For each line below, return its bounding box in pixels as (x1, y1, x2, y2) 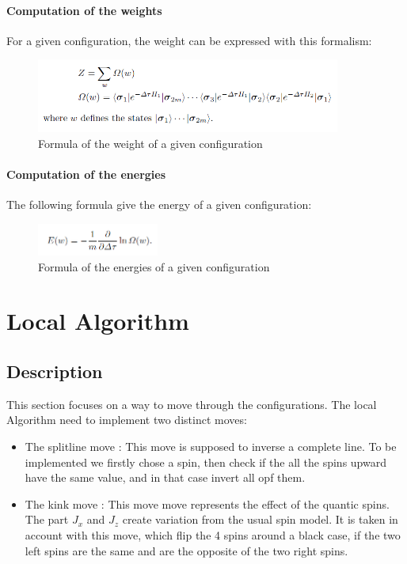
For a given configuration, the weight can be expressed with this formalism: (6, 32, 372, 48)
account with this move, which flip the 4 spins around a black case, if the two (25, 526, 401, 543)
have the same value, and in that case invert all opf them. (25, 469, 306, 486)
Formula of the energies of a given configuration (38, 258, 270, 274)
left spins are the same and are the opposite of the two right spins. (25, 542, 348, 558)
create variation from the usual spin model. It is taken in (122, 511, 398, 528)
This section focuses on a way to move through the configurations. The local (6, 396, 377, 412)
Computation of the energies (6, 166, 166, 183)
